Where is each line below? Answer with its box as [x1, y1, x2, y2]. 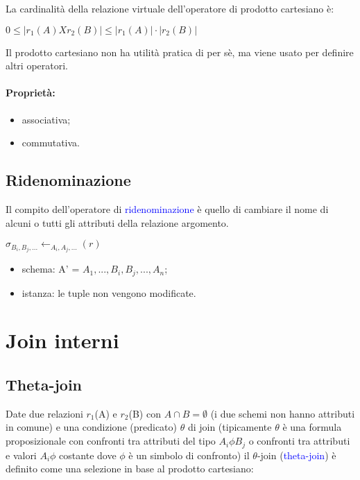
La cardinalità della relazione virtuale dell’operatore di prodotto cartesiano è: [6, 1, 334, 15]
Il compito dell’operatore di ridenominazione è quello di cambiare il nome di [6, 201, 329, 216]
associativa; [22, 112, 71, 126]
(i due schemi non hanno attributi [210, 406, 355, 420]
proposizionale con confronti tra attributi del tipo [6, 434, 216, 448]
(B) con [128, 406, 161, 420]
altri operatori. [6, 58, 68, 73]
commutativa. [22, 135, 80, 150]
